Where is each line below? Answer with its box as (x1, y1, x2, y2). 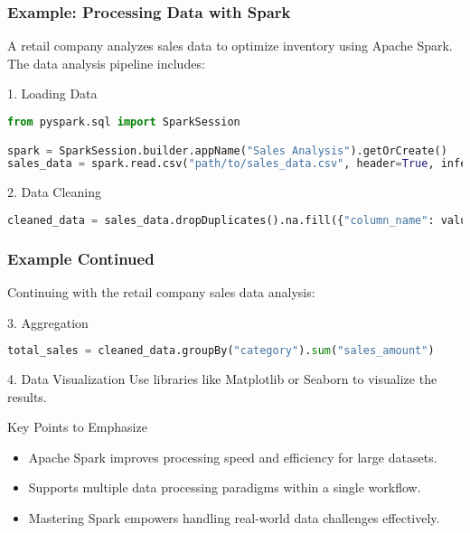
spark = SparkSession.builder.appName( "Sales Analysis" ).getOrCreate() (7, 144, 447, 157)
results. (7, 387, 47, 406)
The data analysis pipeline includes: (7, 53, 205, 72)
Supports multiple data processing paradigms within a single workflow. (28, 478, 421, 497)
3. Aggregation (7, 313, 89, 332)
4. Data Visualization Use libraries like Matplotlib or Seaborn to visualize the (7, 369, 437, 388)
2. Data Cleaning (7, 182, 102, 201)
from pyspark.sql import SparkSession (7, 116, 240, 128)
